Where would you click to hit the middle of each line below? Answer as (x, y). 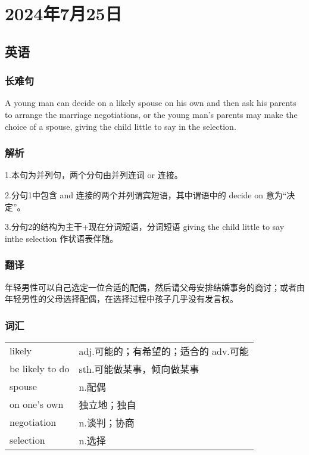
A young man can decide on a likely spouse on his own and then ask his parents (151, 103)
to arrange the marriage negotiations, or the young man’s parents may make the (151, 114)
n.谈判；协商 (107, 422)
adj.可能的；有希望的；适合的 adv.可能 (164, 351)
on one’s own (37, 404)
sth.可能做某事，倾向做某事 (139, 369)
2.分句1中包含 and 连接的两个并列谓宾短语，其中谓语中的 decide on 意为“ (146, 194)
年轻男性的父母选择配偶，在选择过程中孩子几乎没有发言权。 (121, 299)
